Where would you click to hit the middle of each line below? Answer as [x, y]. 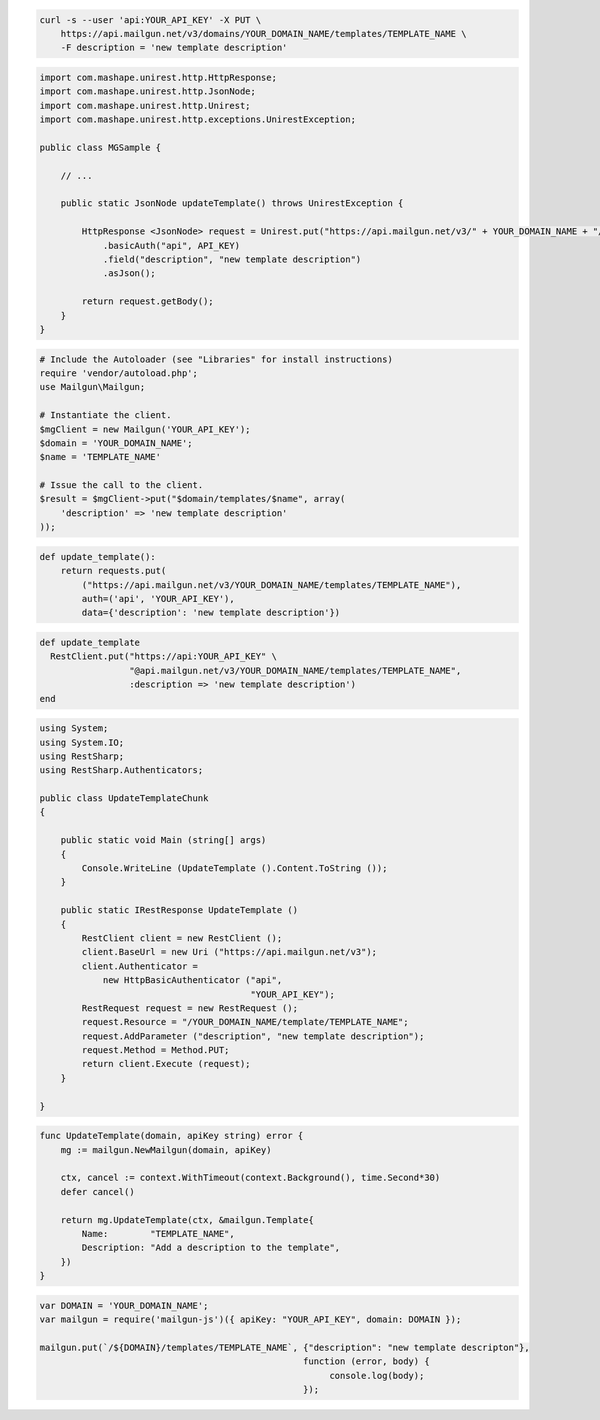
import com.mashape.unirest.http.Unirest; [145, 105]
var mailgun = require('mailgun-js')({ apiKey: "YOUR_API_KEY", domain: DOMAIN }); [250, 1319]
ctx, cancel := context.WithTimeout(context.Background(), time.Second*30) [250, 1178]
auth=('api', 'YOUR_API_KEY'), [158, 598]
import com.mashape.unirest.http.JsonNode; [148, 91]
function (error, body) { [366, 1361]
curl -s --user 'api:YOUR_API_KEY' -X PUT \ [150, 19]
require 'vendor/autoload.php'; [119, 373]
